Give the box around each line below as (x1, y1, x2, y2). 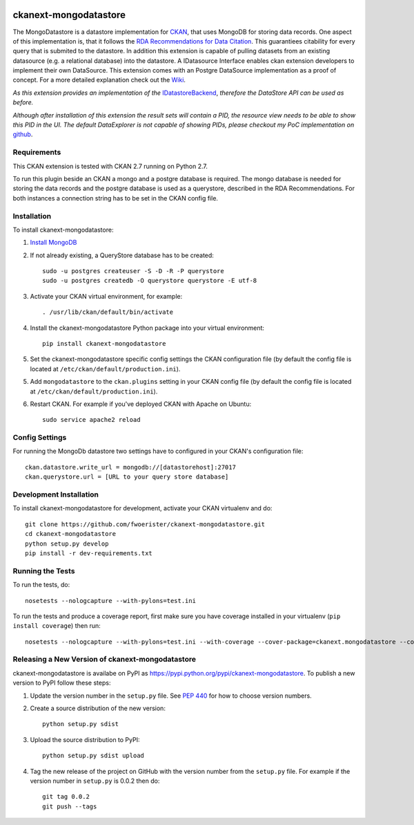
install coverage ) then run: (12, 622, 101, 630)
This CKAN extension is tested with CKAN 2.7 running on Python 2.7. (12, 162, 208, 170)
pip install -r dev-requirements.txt (25, 549, 153, 557)
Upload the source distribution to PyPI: (30, 735, 140, 743)
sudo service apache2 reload (42, 416, 141, 424)
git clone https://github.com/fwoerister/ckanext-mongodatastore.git (25, 520, 266, 528)
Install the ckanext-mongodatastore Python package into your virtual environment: (30, 324, 265, 332)
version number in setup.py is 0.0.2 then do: (30, 777, 160, 785)
